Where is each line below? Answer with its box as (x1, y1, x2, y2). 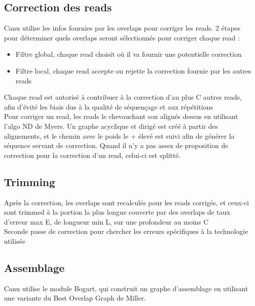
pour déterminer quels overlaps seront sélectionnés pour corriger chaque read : (4, 32, 240, 42)
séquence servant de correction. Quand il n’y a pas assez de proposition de (4, 140, 228, 151)
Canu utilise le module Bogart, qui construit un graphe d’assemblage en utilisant (4, 283, 248, 293)
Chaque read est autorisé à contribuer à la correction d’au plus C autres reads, (4, 92, 242, 102)
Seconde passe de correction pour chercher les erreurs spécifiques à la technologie (4, 226, 248, 236)
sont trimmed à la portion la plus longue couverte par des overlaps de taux (4, 207, 230, 217)
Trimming (4, 174, 55, 189)
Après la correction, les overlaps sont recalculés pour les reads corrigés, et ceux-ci (4, 197, 249, 207)
